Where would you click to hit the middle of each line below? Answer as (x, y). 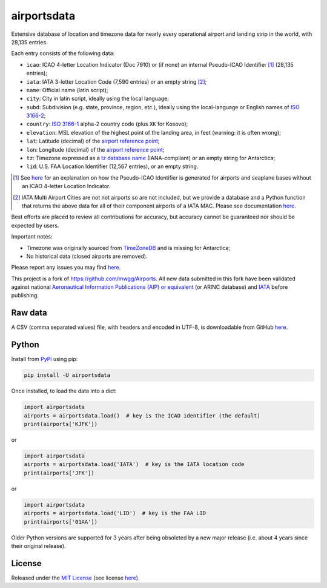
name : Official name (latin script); (67, 90)
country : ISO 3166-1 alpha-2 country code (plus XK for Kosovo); (107, 124)
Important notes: (32, 237)
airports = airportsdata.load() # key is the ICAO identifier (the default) (142, 415)
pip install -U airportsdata (67, 375)
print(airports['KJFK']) (61, 424)
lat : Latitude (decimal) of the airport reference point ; (93, 141)
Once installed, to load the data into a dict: (64, 391)
